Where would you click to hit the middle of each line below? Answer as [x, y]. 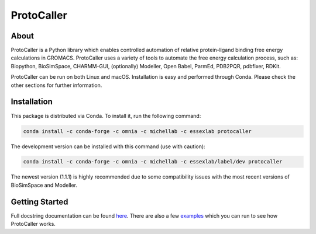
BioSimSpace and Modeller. [44, 185]
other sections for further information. [56, 85]
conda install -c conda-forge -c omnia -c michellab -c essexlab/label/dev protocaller [153, 162]
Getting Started [39, 202]
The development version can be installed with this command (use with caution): [108, 146]
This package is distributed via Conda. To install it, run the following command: [106, 116]
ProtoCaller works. [33, 224]
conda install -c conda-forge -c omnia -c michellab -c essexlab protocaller [137, 131]
